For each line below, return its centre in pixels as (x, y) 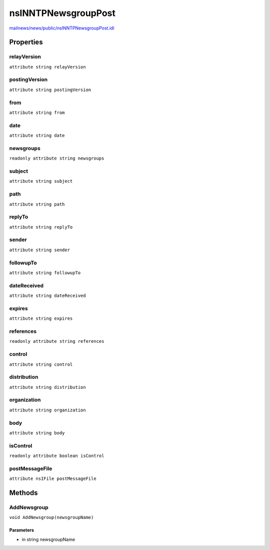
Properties (26, 42)
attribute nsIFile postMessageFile (53, 479)
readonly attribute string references (57, 341)
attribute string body (37, 433)
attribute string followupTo (45, 272)
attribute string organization (47, 410)
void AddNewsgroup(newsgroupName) (51, 517)
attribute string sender (39, 250)
